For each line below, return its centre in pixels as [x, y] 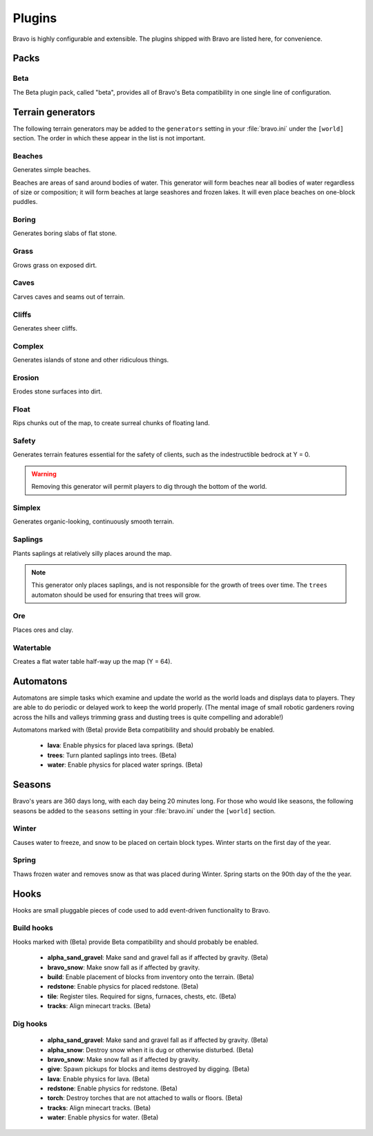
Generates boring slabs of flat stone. [65, 233]
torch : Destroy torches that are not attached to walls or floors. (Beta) [145, 1098]
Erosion [26, 378]
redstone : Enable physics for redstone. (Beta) [113, 1088]
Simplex [27, 508]
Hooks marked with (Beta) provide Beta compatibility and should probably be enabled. [136, 942]
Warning [44, 474]
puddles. [25, 202]
